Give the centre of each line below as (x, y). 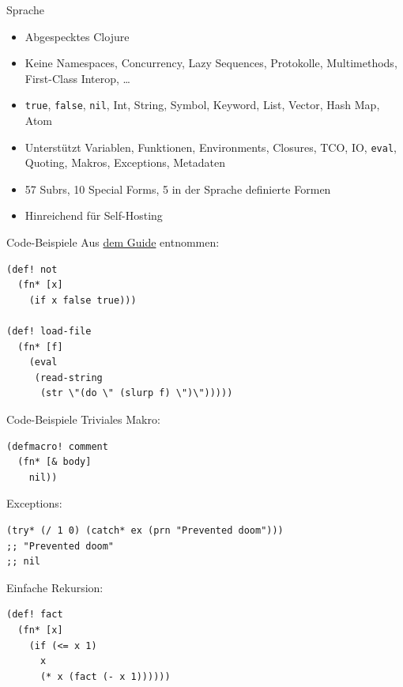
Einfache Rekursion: (55, 587)
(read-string (68, 377)
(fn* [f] (40, 347)
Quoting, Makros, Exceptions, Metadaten (125, 162)
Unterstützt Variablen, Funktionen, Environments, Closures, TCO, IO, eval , (211, 147)
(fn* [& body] (55, 462)
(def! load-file (49, 332)
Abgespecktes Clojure (77, 36)
